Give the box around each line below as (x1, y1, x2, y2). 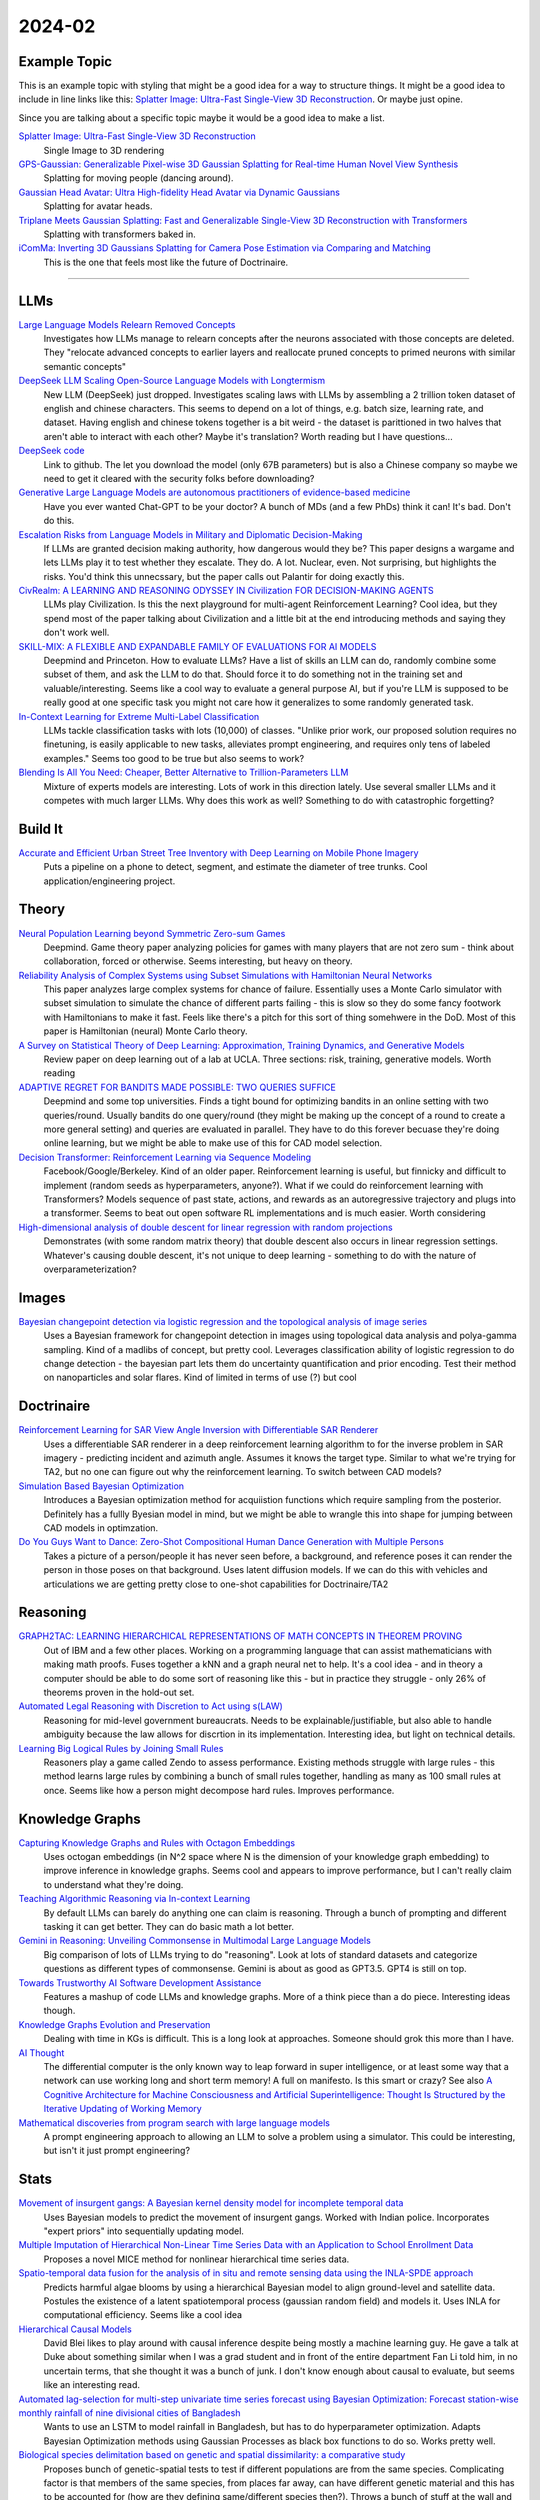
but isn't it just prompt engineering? (43, 2145, 190, 2157)
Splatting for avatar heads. (43, 200, 153, 212)
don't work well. (43, 626, 110, 639)
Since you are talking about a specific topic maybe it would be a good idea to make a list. (18, 111, 385, 124)
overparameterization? (43, 1263, 137, 1275)
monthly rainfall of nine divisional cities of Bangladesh (18, 2407, 241, 2419)
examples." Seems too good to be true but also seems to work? (43, 752, 305, 764)
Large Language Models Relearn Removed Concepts (18, 318, 236, 330)
